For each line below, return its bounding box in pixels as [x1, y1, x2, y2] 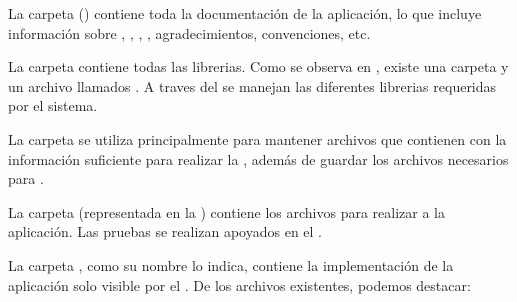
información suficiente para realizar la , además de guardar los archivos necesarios [8, 148, 509, 169]
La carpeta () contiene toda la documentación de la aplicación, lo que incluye [8, 3, 482, 23]
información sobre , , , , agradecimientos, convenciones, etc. [8, 22, 371, 43]
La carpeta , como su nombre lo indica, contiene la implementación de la [8, 254, 454, 275]
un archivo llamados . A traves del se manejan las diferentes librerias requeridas [8, 75, 497, 96]
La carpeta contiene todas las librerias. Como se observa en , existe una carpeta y [8, 56, 509, 77]
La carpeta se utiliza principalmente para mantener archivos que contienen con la [8, 128, 507, 149]
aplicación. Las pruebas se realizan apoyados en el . [8, 221, 323, 242]
